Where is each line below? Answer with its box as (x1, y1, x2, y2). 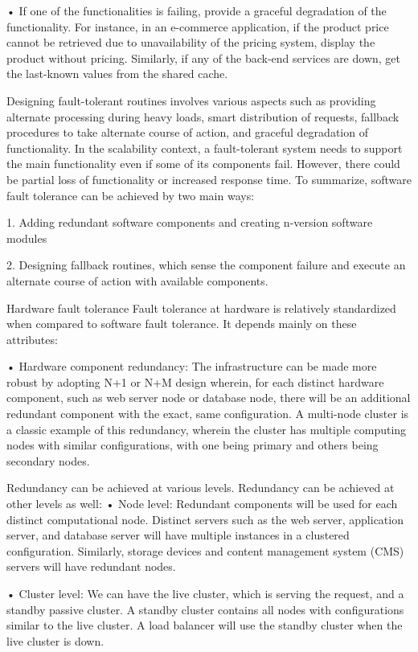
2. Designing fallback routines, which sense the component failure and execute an (6, 256, 406, 273)
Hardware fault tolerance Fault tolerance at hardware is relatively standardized (6, 299, 396, 316)
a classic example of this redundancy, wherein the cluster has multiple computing (6, 420, 407, 437)
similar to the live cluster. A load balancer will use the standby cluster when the (6, 617, 403, 634)
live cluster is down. (6, 632, 104, 649)
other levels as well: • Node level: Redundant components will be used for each (6, 495, 398, 512)
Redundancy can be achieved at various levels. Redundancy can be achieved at (6, 479, 395, 496)
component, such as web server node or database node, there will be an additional (6, 389, 411, 406)
